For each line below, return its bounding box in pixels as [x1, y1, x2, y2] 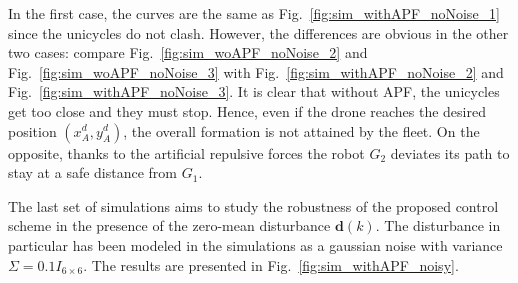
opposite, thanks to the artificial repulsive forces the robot [8, 142, 365, 163]
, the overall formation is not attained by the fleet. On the [123, 120, 480, 141]
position [8, 120, 57, 141]
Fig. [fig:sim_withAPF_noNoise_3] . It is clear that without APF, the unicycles [8, 81, 500, 102]
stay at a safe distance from [8, 162, 178, 183]
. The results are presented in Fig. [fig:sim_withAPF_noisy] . [83, 254, 459, 275]
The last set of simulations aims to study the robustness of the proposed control [8, 195, 499, 216]
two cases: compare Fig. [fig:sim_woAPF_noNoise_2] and [8, 42, 368, 63]
